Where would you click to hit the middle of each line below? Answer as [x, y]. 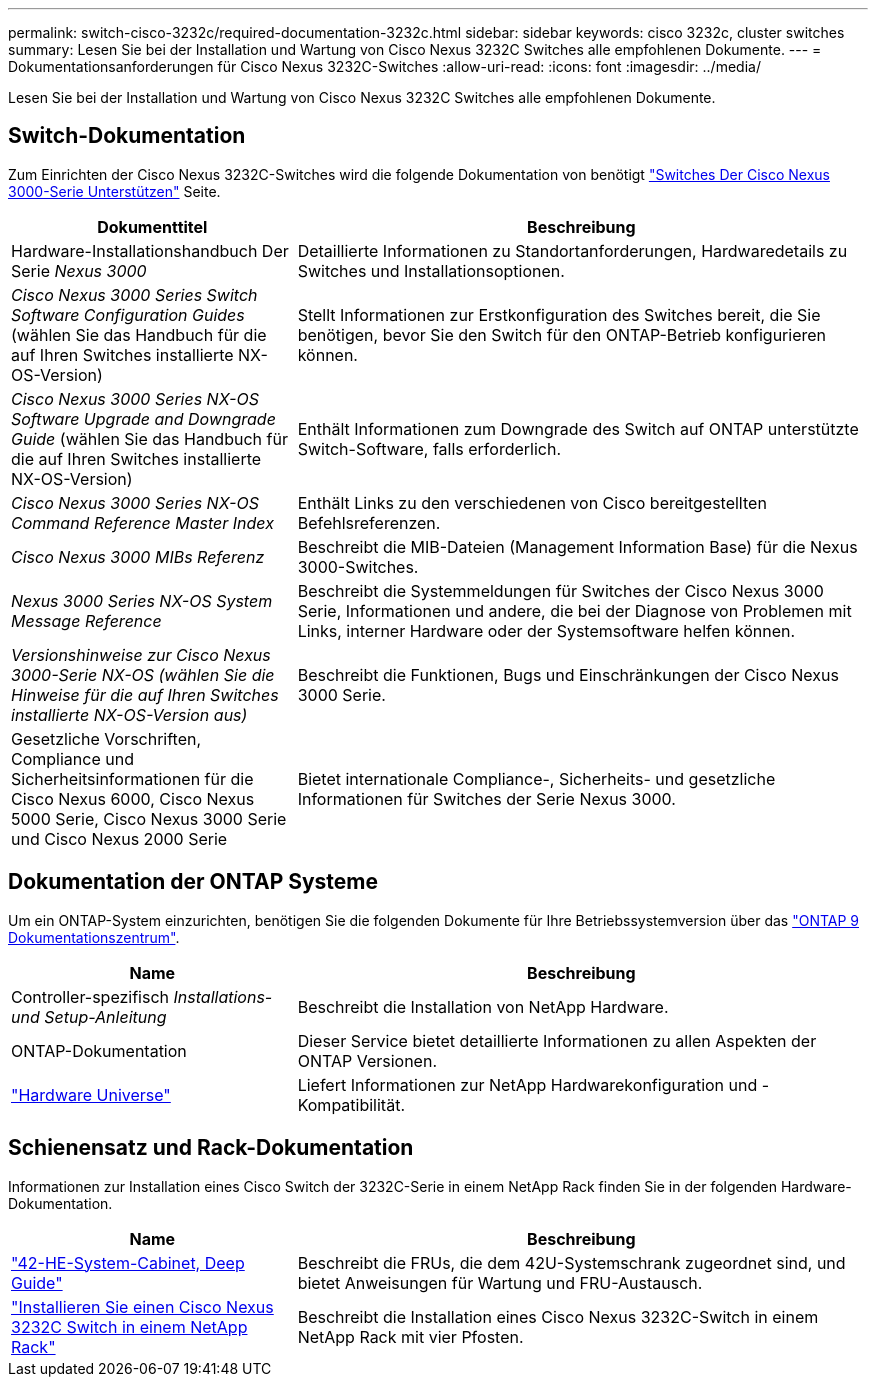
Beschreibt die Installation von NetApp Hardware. [483, 1006]
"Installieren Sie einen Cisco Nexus [142, 1306]
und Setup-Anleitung [89, 1016]
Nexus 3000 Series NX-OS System [142, 600]
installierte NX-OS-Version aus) [129, 714]
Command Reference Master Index [142, 522]
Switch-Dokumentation [127, 136]
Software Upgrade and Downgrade [143, 418]
